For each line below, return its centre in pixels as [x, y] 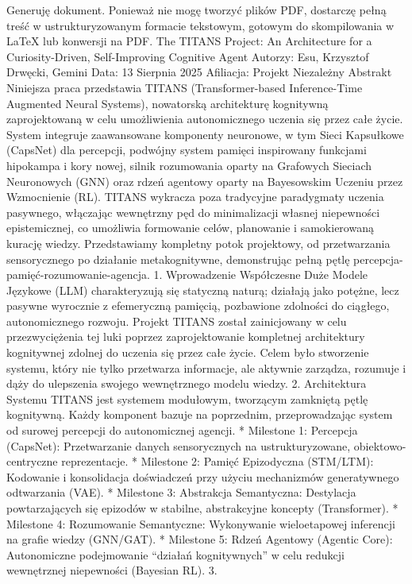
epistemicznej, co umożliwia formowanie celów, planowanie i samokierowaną [190, 228]
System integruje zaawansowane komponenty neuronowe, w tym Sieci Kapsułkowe [205, 134]
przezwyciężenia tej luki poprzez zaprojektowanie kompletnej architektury [186, 336]
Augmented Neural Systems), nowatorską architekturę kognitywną [167, 103]
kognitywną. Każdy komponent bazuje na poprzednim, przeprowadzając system [200, 414]
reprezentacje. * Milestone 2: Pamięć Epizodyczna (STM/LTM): [218, 461]
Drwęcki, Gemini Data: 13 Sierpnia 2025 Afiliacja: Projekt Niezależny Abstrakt [199, 72]
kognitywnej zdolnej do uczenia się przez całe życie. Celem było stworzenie [188, 352]
